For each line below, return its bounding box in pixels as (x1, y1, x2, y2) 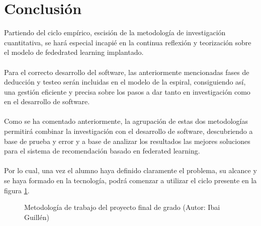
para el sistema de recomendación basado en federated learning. (4, 145, 200, 156)
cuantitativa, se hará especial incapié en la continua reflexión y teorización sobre (4, 37, 251, 47)
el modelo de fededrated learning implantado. (4, 47, 144, 57)
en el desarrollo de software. (4, 96, 90, 107)
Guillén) (24, 211, 49, 222)
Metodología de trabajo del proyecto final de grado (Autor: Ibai (24, 202, 220, 212)
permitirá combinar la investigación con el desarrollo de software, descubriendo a (4, 126, 253, 136)
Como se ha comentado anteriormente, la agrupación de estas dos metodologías (4, 116, 248, 126)
